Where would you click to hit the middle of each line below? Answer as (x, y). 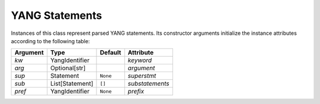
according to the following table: (50, 41)
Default (111, 53)
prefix (136, 92)
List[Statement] (72, 84)
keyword (140, 60)
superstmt (142, 76)
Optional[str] (68, 68)
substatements (148, 84)
